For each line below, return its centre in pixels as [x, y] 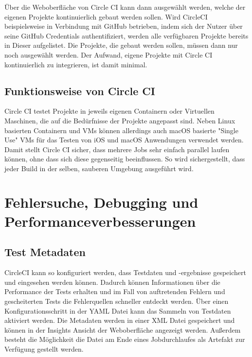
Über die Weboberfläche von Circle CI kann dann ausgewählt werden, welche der [125, 7]
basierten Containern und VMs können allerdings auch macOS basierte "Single [121, 130]
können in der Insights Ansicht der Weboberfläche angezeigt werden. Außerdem [123, 329]
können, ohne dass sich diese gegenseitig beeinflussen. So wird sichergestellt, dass [125, 159]
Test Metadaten [45, 252]
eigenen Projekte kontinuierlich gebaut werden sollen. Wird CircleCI [106, 16]
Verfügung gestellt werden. [44, 349]
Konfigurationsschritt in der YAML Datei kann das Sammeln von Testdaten [118, 310]
